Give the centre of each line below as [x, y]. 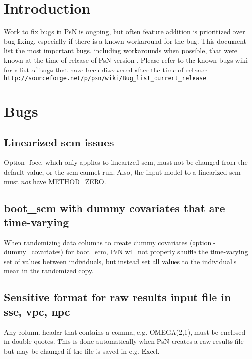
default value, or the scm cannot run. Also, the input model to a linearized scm [122, 171]
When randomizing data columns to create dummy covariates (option [108, 242]
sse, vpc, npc [37, 311]
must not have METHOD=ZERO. [55, 181]
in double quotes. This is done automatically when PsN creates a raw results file [124, 341]
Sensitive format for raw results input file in [117, 297]
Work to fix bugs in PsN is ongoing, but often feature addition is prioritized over [125, 31]
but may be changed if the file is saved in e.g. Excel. [82, 350]
